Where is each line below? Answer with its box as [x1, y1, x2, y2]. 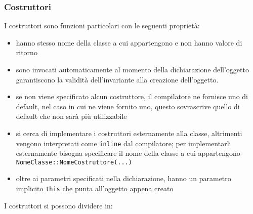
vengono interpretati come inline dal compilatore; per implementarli [16, 138, 231, 148]
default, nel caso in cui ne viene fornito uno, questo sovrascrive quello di [16, 101, 240, 111]
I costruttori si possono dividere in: [4, 200, 113, 210]
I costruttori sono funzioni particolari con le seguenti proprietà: [4, 20, 200, 31]
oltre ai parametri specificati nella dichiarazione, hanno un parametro [16, 173, 231, 184]
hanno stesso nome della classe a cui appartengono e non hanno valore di [16, 37, 242, 48]
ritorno [16, 47, 37, 58]
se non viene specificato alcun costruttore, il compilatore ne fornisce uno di [16, 91, 248, 102]
